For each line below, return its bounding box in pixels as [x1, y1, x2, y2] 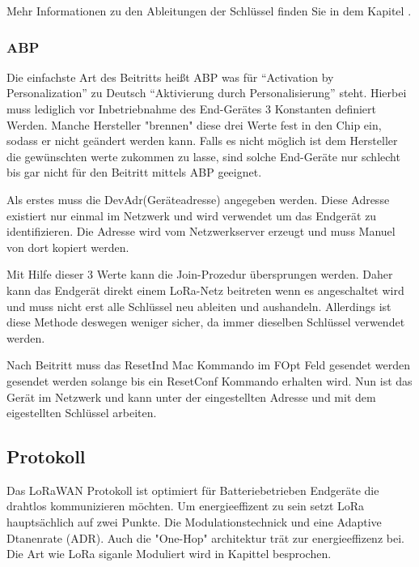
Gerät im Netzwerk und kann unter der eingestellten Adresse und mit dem [6, 388, 376, 405]
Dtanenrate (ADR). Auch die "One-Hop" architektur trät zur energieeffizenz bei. [6, 529, 404, 546]
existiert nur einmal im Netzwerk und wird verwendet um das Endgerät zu [6, 207, 377, 224]
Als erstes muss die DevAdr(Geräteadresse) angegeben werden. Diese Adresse [6, 190, 390, 207]
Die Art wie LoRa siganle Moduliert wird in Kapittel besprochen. [6, 545, 332, 562]
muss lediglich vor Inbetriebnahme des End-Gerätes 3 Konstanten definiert [6, 100, 377, 117]
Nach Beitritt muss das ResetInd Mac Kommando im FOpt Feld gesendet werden [6, 356, 410, 373]
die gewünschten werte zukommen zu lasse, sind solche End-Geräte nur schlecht [6, 147, 400, 164]
